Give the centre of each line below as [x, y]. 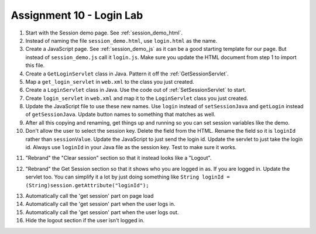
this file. [35, 66]
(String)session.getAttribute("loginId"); [87, 185]
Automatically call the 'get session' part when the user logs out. [102, 212]
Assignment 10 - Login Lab [77, 15]
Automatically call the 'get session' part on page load [90, 195]
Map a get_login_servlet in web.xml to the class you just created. [110, 81]
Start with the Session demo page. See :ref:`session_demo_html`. [104, 33]
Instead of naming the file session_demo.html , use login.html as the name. [121, 40]
